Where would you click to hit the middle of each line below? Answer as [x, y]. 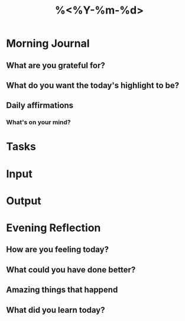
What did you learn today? [56, 310]
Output [24, 201]
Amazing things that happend [62, 290]
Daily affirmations [40, 106]
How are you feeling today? [58, 250]
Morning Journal [48, 43]
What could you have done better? [71, 270]
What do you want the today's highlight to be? [93, 85]
